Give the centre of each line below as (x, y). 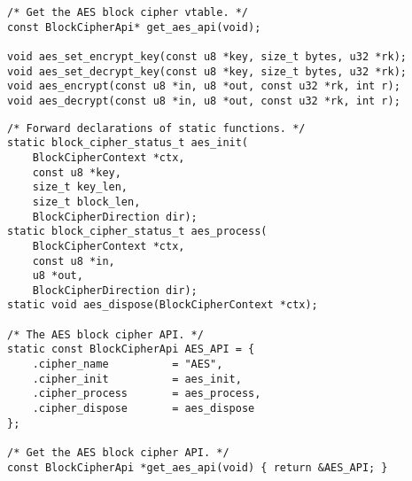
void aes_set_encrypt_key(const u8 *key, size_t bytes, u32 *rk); (207, 56)
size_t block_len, (86, 202)
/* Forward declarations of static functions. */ (156, 128)
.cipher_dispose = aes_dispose (144, 409)
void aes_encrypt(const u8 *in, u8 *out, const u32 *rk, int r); (204, 86)
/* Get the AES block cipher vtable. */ (128, 12)
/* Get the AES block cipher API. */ (118, 453)
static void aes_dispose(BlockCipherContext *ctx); (163, 305)
